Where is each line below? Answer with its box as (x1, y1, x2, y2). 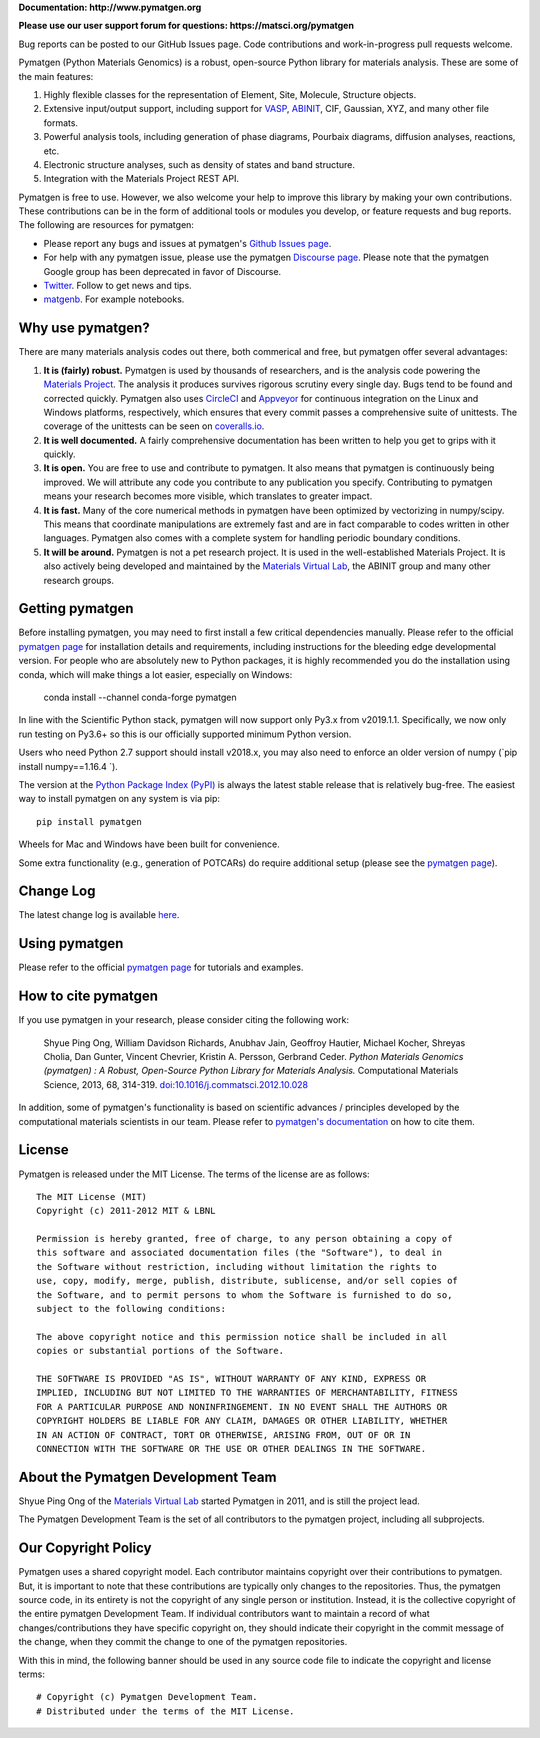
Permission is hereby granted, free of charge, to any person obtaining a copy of (36, 1233, 453, 1245)
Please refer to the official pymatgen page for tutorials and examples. (18, 961, 304, 974)
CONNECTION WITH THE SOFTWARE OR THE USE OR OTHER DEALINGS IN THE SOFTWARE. (36, 1443, 427, 1454)
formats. (43, 116, 79, 129)
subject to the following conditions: (36, 1303, 227, 1315)
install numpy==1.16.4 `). (18, 760, 119, 772)
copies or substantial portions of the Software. (36, 1345, 285, 1357)
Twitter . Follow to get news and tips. (43, 280, 192, 292)
